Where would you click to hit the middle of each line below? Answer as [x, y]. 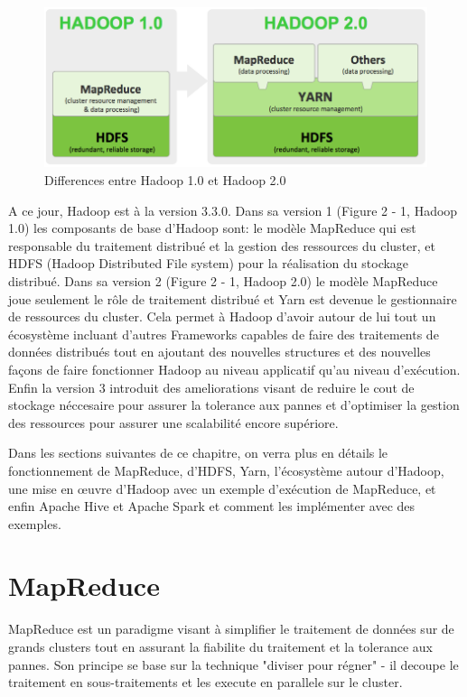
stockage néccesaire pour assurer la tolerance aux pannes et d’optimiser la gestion [234, 405]
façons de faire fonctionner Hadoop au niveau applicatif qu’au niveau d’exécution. [234, 369]
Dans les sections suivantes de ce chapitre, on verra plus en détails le [198, 453]
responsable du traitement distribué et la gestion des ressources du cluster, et [222, 245]
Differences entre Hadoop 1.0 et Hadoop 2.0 [165, 180]
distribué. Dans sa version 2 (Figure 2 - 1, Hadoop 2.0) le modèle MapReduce [223, 280]
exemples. [35, 523]
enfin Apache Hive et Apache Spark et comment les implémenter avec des [212, 506]
